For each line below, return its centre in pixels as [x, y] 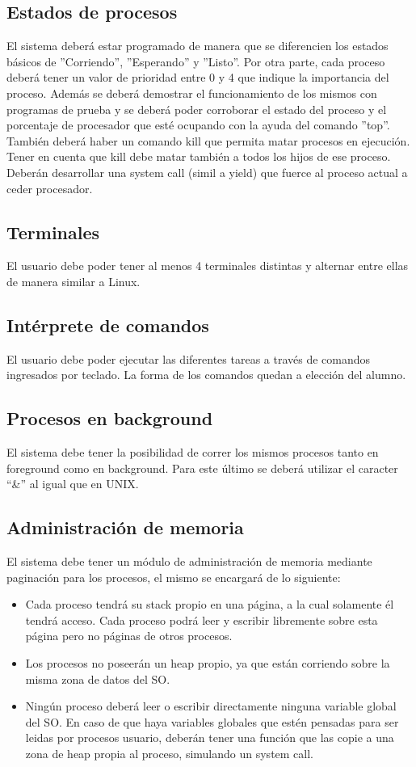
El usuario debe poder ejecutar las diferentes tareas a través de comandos [189, 358]
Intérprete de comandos [108, 324]
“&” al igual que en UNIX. [73, 484]
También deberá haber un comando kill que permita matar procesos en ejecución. [208, 140]
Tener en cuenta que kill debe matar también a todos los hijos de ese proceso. [199, 156]
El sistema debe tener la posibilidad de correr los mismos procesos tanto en [193, 452]
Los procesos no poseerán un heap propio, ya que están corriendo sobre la [208, 663]
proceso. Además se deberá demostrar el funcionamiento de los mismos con [192, 93]
